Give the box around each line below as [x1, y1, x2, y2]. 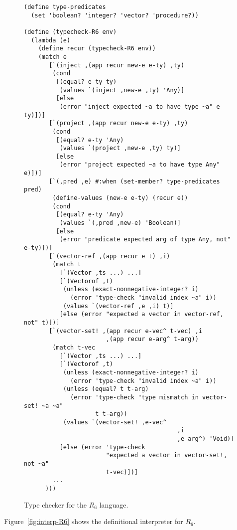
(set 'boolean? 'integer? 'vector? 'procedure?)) [31, 11, 199, 19]
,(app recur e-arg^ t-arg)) [106, 336, 199, 343]
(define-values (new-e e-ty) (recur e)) [52, 194, 188, 202]
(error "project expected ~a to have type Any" [59, 161, 220, 169]
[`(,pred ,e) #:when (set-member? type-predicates [49, 177, 220, 185]
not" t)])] [24, 319, 60, 326]
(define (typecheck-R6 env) [24, 28, 117, 35]
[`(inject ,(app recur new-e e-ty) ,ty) [49, 61, 185, 69]
